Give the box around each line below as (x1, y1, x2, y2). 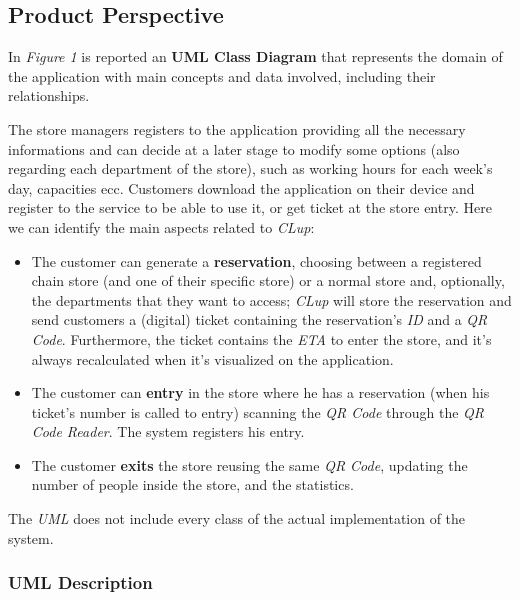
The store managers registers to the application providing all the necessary (8, 118, 466, 139)
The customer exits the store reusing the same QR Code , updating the (31, 454, 468, 475)
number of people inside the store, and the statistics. (31, 474, 354, 495)
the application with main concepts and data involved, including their (8, 65, 436, 86)
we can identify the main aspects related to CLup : (8, 216, 315, 237)
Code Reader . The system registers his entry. (31, 421, 305, 442)
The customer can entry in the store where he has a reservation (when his (31, 382, 490, 403)
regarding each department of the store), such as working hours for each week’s (8, 158, 493, 179)
